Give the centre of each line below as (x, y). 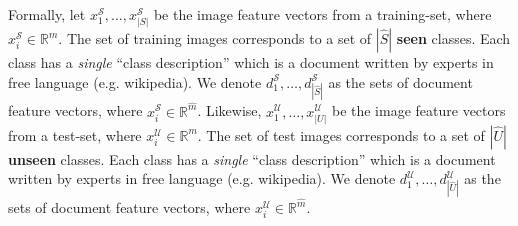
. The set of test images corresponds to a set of (341, 134)
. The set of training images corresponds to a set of (215, 38)
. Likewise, (229, 110)
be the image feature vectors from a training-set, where (322, 14)
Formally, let (47, 14)
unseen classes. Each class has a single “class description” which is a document (252, 158)
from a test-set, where (75, 134)
